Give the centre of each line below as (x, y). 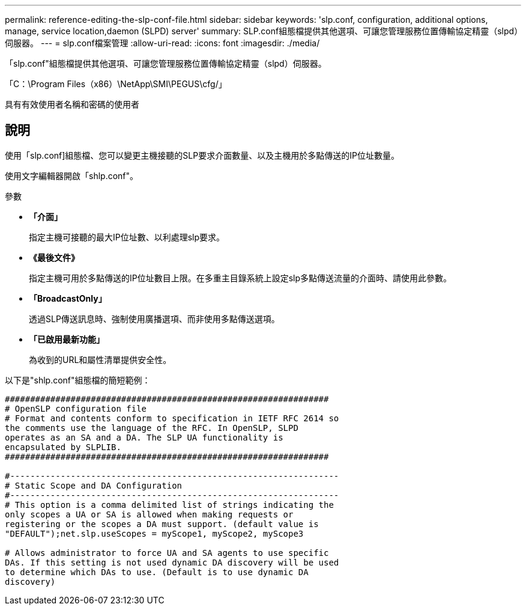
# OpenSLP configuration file (76, 408)
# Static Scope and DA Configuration (94, 485)
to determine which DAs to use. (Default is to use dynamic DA (157, 572)
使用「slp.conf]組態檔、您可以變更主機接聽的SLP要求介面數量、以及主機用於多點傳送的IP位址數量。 (202, 155)
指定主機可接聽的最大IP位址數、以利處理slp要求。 (127, 237)
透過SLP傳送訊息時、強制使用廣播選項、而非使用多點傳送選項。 (154, 319)
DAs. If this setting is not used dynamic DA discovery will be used (172, 562)
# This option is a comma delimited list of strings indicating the (169, 505)
